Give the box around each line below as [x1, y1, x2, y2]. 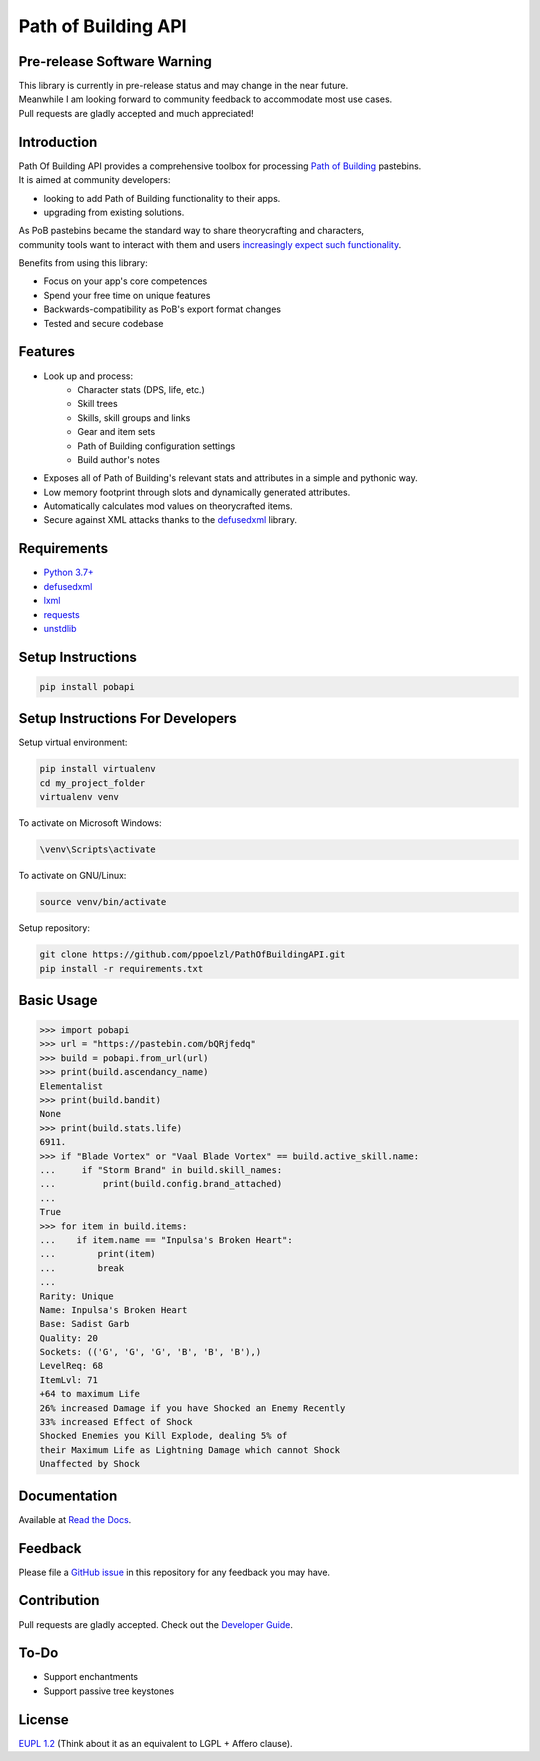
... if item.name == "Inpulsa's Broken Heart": [39, 1234, 294, 1245]
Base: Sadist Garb [39, 1318, 130, 1330]
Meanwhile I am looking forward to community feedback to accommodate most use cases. [18, 93, 393, 105]
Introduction [18, 133, 98, 150]
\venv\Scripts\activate [39, 844, 157, 855]
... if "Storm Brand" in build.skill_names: [39, 1165, 283, 1175]
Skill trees [77, 398, 119, 410]
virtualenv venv [39, 791, 120, 803]
